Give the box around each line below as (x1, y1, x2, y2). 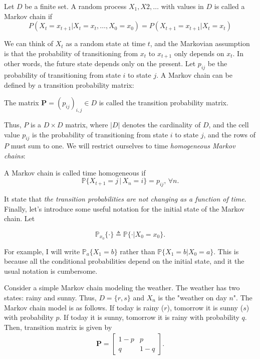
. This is (213, 246, 239, 256)
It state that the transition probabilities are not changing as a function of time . (4, 193, 246, 204)
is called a (214, 1, 245, 11)
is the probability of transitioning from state (32, 129, 168, 139)
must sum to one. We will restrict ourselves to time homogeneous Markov (11, 140, 235, 151)
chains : (4, 150, 26, 160)
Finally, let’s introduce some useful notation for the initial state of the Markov (4, 203, 245, 214)
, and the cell (208, 119, 249, 130)
